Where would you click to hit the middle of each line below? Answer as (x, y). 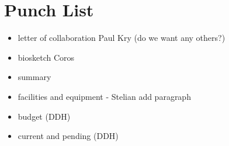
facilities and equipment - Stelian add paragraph (104, 96)
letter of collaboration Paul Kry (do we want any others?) (122, 38)
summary (34, 77)
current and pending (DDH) (68, 136)
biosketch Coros (46, 57)
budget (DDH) (44, 116)
